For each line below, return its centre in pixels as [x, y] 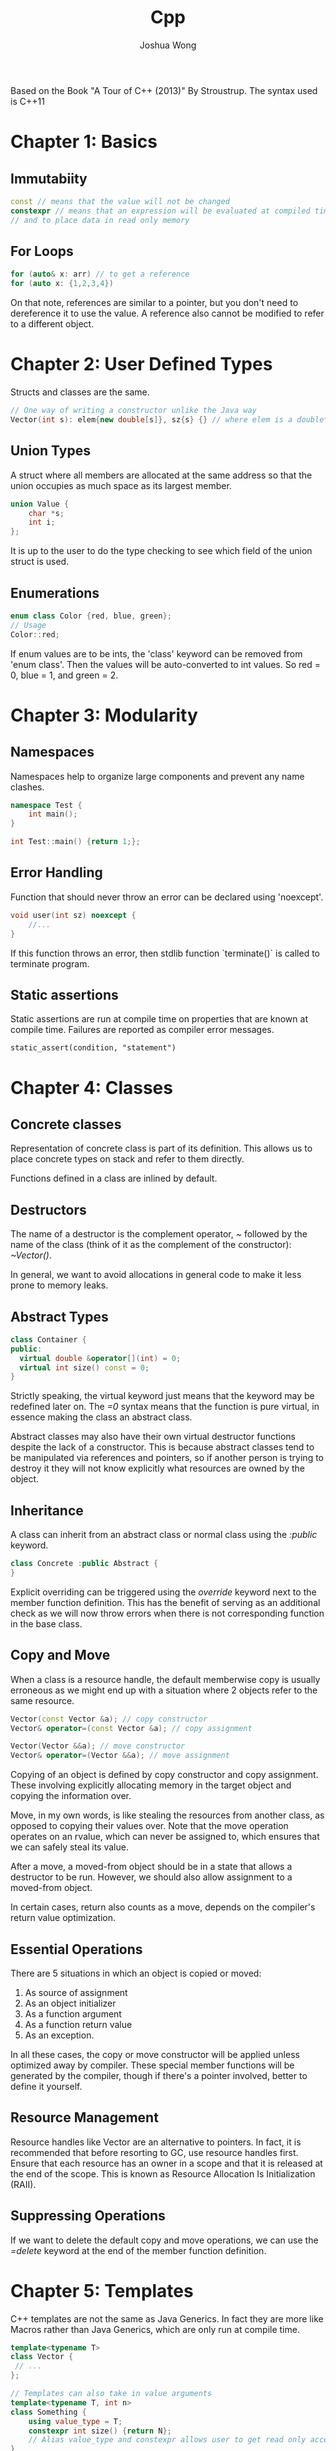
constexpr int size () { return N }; [100, 2431]
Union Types [50, 451]
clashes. [27, 787]
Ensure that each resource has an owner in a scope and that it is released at [166, 2163]
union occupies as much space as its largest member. [121, 485]
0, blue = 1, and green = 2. [64, 675]
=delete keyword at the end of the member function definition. [138, 2250]
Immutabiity [49, 178]
